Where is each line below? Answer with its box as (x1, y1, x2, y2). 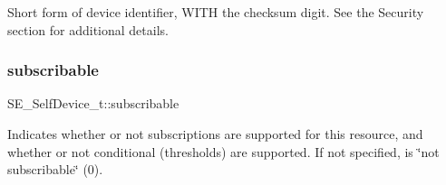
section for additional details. (7, 20, 169, 39)
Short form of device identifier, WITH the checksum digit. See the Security (7, 3, 424, 21)
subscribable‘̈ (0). (7, 160, 103, 179)
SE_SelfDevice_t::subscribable (7, 94, 179, 113)
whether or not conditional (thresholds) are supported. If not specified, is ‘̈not (7, 142, 440, 161)
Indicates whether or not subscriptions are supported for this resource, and (7, 125, 423, 143)
